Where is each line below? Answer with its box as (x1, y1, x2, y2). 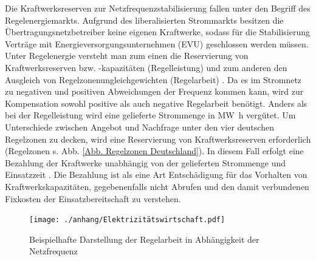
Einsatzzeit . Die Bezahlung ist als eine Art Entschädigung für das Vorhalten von (5, 168, 307, 181)
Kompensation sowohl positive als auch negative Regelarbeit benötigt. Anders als (5, 97, 307, 109)
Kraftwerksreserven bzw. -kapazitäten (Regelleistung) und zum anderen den (5, 61, 287, 73)
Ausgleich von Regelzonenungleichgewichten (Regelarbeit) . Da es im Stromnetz (5, 73, 302, 86)
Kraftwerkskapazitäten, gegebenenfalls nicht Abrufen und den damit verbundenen (5, 180, 309, 192)
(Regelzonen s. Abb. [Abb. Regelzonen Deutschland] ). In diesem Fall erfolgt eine (5, 144, 304, 157)
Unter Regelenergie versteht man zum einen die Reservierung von (5, 49, 249, 62)
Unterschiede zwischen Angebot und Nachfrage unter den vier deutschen (5, 120, 274, 133)
